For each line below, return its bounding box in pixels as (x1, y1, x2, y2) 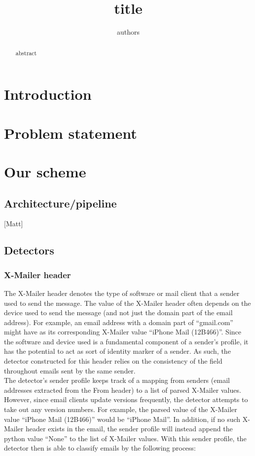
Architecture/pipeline (4, 195, 117, 210)
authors (116, 27, 140, 37)
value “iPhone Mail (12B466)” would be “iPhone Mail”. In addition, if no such (4, 414, 241, 424)
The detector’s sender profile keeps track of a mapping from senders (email (4, 375, 230, 385)
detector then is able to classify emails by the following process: (4, 443, 196, 453)
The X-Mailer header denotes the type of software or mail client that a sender (4, 288, 240, 298)
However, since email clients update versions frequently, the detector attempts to (4, 394, 248, 405)
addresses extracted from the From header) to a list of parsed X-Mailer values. (4, 384, 241, 395)
